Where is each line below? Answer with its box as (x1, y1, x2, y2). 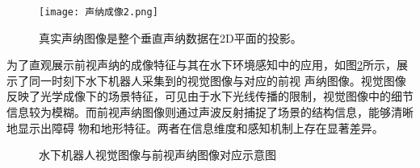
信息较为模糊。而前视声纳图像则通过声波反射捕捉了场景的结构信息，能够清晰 (6, 104, 414, 121)
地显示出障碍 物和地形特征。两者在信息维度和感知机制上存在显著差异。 (6, 119, 384, 136)
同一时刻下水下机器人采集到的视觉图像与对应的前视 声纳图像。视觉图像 (28, 72, 406, 88)
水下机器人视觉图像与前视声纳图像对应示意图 (39, 146, 276, 163)
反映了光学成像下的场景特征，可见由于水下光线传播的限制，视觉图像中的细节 (6, 88, 414, 104)
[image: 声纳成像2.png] (39, 6, 158, 18)
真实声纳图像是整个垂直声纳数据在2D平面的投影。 (39, 29, 302, 46)
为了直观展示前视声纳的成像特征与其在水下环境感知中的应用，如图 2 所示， (6, 56, 397, 73)
